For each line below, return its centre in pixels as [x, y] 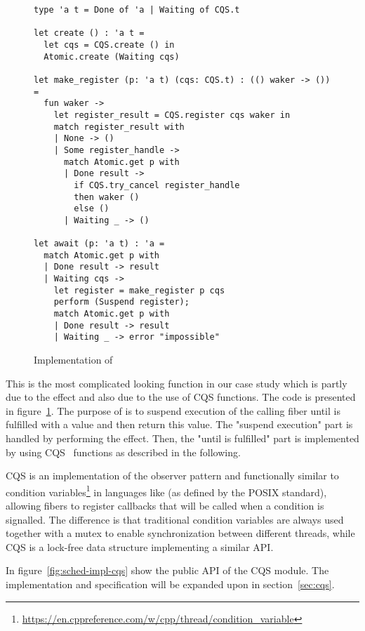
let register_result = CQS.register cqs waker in [172, 115]
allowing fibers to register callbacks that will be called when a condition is [165, 506]
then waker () [107, 197]
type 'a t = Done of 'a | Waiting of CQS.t [137, 10]
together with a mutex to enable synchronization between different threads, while [180, 533]
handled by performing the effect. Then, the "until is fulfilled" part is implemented [182, 438]
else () [92, 209]
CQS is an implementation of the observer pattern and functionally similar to [172, 476]
